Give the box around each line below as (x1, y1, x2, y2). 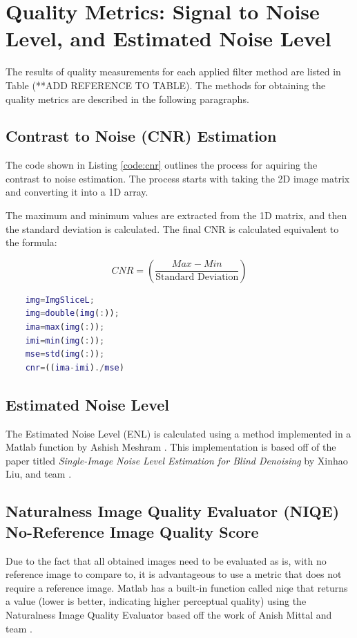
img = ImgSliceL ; (25, 294, 95, 305)
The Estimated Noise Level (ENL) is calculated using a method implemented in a (6, 426, 351, 440)
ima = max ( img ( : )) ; (25, 322, 105, 332)
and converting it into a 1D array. (6, 185, 148, 199)
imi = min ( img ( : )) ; (25, 335, 105, 346)
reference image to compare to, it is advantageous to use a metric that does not (6, 567, 342, 581)
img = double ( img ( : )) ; (25, 308, 119, 319)
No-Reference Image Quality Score (6, 520, 259, 542)
